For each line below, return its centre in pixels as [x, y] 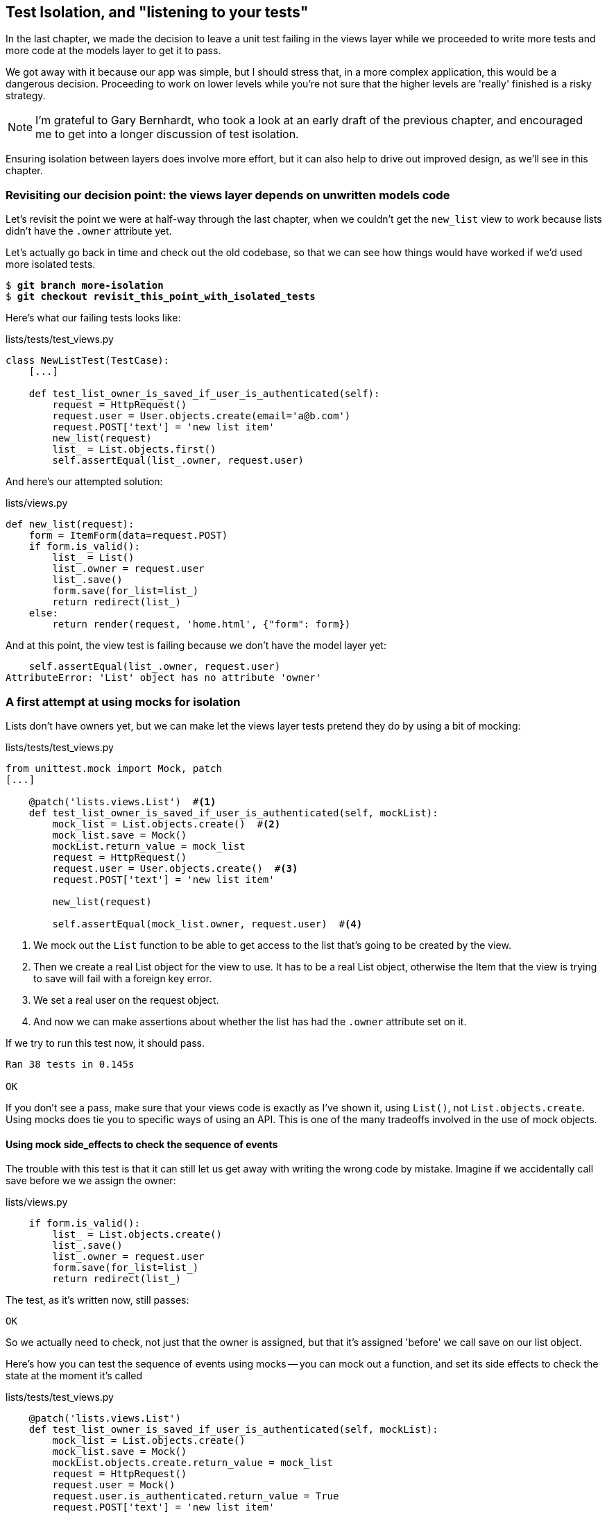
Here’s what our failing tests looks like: [93, 318]
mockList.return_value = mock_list [149, 846]
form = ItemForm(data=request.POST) [128, 536]
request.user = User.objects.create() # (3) [175, 868]
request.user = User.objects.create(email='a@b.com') [202, 416]
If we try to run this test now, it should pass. [105, 1043]
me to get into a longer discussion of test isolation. [167, 134]
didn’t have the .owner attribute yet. [89, 231]
